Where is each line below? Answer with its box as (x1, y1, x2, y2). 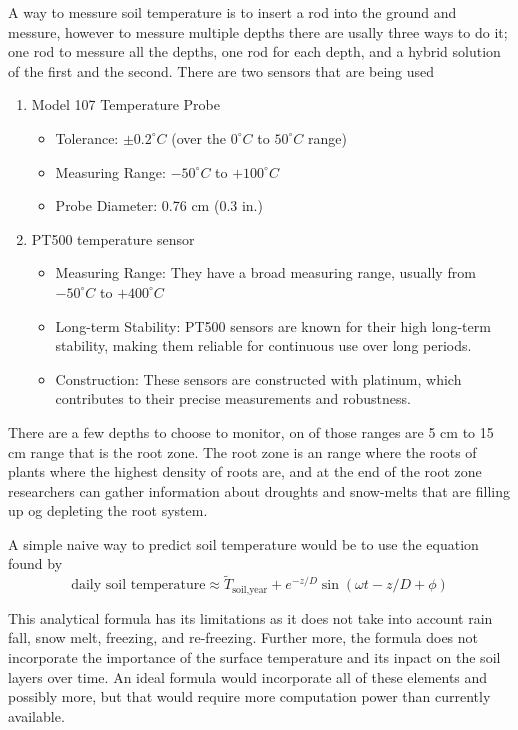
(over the (171, 127, 227, 148)
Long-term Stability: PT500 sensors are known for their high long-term (55, 315, 491, 336)
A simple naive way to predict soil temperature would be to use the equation (8, 533, 479, 554)
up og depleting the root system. (8, 500, 208, 521)
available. (8, 705, 65, 726)
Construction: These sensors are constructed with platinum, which (55, 368, 462, 389)
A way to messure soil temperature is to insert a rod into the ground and (8, 2, 457, 22)
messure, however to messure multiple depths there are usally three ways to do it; (8, 21, 508, 42)
